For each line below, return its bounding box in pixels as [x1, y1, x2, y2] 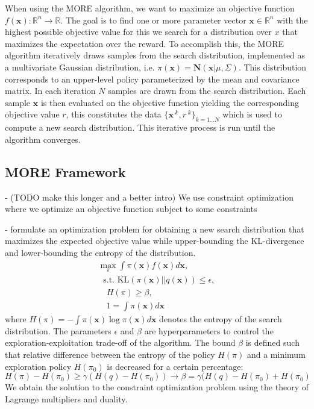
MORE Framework [5, 162, 126, 181]
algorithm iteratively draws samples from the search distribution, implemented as [5, 49, 306, 61]
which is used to [222, 108, 282, 120]
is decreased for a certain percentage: [107, 360, 243, 372]
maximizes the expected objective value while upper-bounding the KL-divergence [5, 234, 304, 247]
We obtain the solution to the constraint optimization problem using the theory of [5, 381, 309, 393]
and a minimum [246, 348, 306, 361]
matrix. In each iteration [5, 84, 96, 97]
